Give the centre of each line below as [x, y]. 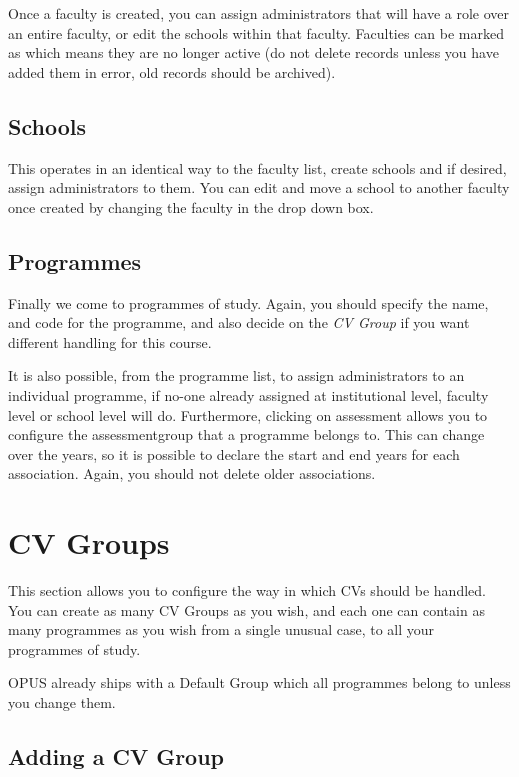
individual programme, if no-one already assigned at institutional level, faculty [248, 394]
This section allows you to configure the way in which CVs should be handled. [247, 590]
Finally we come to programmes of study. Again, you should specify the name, [248, 302]
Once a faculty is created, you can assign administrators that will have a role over [259, 13]
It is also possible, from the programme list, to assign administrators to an [236, 375]
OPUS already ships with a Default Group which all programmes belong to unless [259, 682]
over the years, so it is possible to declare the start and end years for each [234, 453]
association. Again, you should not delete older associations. [192, 473]
